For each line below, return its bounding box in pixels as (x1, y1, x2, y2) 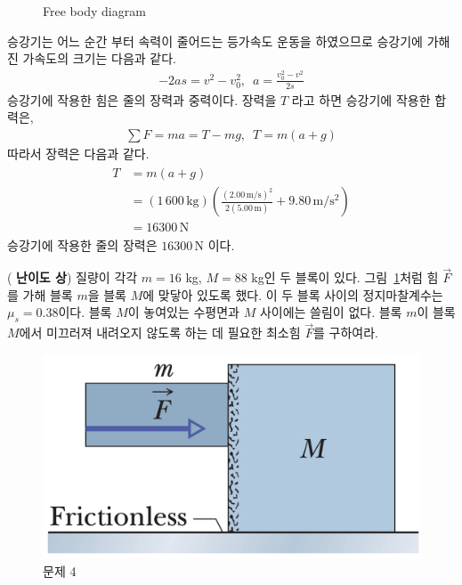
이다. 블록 (58, 303, 112, 321)
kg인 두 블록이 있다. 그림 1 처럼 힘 (251, 268, 439, 287)
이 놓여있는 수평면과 (127, 303, 239, 321)
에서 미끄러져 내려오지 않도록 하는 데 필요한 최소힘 (19, 323, 301, 342)
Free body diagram (43, 2, 146, 20)
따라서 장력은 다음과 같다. (7, 143, 150, 162)
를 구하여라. (313, 323, 378, 342)
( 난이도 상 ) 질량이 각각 (7, 268, 138, 287)
